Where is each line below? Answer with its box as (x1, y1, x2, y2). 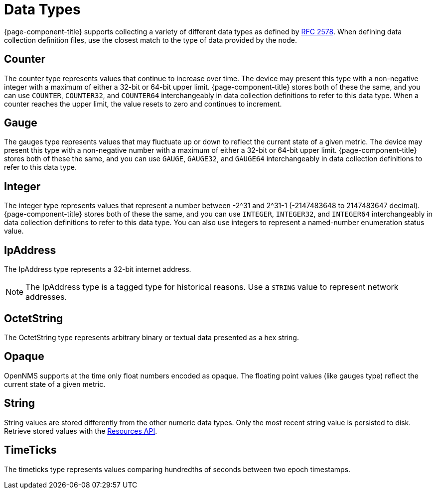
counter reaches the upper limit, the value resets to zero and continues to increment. (4, 99, 282, 108)
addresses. (25, 292, 67, 302)
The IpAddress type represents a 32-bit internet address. (4, 265, 191, 274)
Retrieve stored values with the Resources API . (4, 426, 157, 435)
